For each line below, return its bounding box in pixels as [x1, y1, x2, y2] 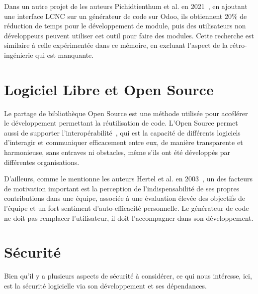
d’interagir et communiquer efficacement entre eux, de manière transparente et [4, 137, 243, 147]
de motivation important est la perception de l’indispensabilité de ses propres [4, 183, 240, 193]
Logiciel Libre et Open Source [4, 79, 214, 99]
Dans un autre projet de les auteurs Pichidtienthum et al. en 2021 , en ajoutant [4, 1, 248, 11]
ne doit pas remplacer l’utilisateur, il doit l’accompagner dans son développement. [4, 212, 254, 223]
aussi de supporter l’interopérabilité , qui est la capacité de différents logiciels [4, 127, 241, 138]
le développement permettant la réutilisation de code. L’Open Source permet [4, 118, 238, 128]
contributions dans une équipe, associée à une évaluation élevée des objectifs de [4, 193, 246, 203]
